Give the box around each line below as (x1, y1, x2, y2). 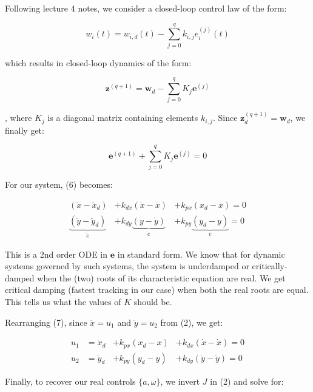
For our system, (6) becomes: (5, 178, 113, 191)
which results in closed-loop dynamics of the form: (5, 56, 192, 69)
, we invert (160, 374, 200, 387)
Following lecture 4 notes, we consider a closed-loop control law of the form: (5, 2, 287, 14)
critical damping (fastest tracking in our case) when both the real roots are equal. (5, 283, 309, 296)
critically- (252, 260, 288, 272)
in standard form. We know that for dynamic (117, 247, 285, 260)
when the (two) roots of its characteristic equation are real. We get (37, 271, 286, 284)
